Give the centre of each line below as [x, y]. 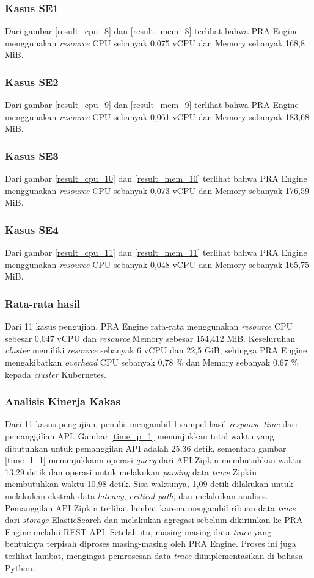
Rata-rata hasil [43, 303]
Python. [20, 567]
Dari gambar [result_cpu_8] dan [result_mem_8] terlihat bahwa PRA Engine [152, 31]
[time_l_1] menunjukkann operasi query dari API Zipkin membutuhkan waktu [153, 460]
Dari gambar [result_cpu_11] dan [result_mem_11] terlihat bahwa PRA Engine [156, 252]
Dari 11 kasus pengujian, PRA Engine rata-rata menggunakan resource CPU [149, 326]
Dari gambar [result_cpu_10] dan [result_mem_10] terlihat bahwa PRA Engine [156, 179]
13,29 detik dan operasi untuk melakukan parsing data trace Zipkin [131, 471]
